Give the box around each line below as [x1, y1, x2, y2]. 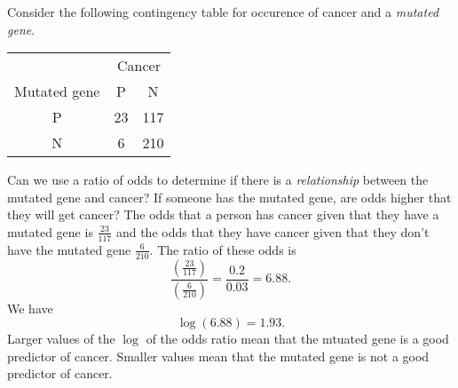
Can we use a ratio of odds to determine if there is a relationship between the [7, 170, 429, 189]
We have [7, 298, 53, 317]
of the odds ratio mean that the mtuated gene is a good [146, 329, 449, 348]
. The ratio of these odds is [149, 240, 296, 258]
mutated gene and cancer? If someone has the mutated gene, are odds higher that [7, 187, 452, 206]
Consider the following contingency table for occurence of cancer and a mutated [7, 3, 439, 20]
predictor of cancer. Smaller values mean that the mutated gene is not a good [7, 346, 430, 365]
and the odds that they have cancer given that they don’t [115, 222, 430, 241]
